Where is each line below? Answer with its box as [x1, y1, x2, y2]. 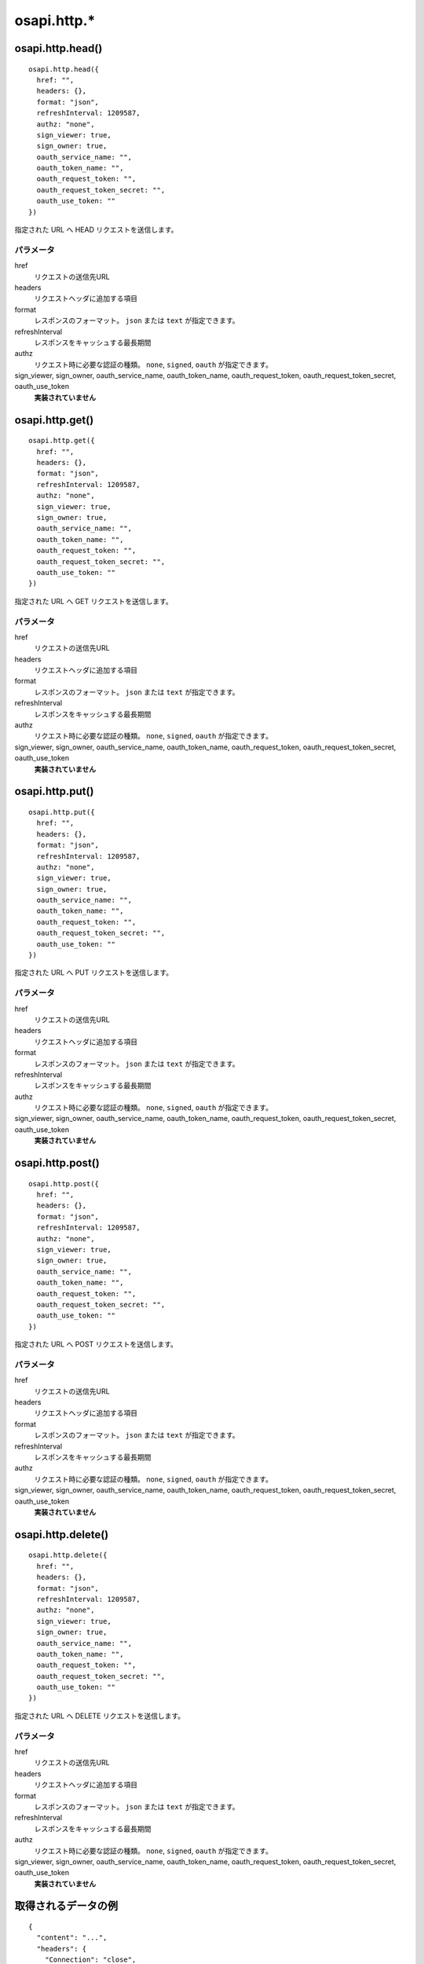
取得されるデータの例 [14, 1900, 118, 1913]
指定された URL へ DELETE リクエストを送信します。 [14, 1711, 185, 1720]
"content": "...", [36, 1933, 108, 1942]
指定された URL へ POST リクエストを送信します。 [14, 1339, 178, 1349]
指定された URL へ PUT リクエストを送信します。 [14, 968, 174, 977]
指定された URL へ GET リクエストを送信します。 [14, 596, 173, 606]
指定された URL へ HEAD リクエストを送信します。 [14, 225, 178, 235]
